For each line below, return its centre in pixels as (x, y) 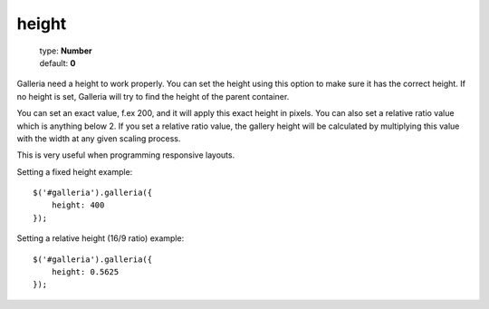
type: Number (66, 51)
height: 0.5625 (85, 272)
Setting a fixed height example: (75, 171)
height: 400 (78, 205)
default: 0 (58, 63)
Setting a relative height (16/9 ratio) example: (101, 238)
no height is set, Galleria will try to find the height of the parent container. (153, 96)
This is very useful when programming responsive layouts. (126, 155)
